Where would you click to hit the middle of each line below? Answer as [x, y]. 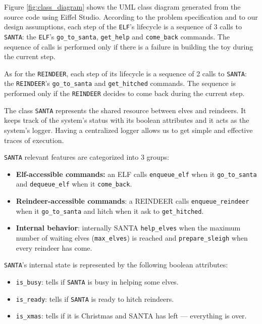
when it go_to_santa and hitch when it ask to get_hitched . [110, 211]
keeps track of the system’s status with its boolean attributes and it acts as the [127, 120]
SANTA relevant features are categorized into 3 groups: [87, 157]
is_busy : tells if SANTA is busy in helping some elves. [97, 281]
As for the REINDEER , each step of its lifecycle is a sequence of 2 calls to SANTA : [125, 73]
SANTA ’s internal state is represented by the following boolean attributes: [116, 265]
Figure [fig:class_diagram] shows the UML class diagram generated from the [122, 7]
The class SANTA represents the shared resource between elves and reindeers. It [125, 110]
